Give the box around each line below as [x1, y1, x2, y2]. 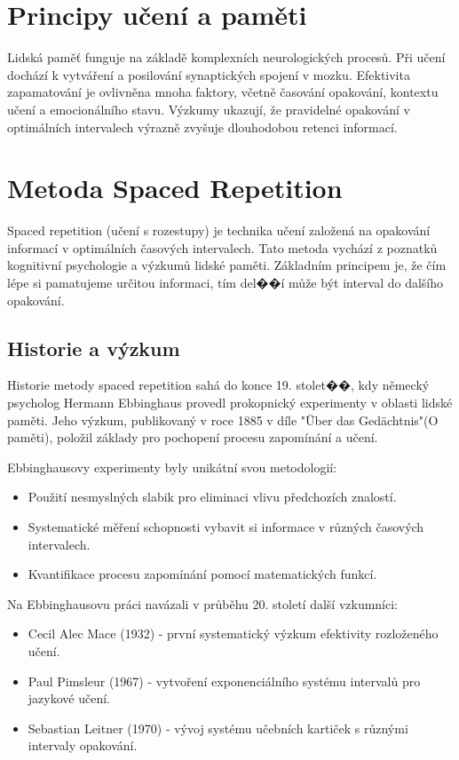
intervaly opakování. [28, 736, 138, 755]
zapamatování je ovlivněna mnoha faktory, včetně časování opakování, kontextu [7, 83, 439, 101]
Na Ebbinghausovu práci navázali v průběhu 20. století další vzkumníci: [7, 594, 399, 613]
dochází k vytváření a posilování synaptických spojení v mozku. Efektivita [7, 65, 410, 83]
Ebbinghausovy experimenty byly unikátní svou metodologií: [7, 457, 337, 476]
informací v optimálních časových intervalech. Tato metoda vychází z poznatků [7, 238, 438, 257]
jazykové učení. [28, 689, 110, 708]
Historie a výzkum [7, 334, 180, 361]
